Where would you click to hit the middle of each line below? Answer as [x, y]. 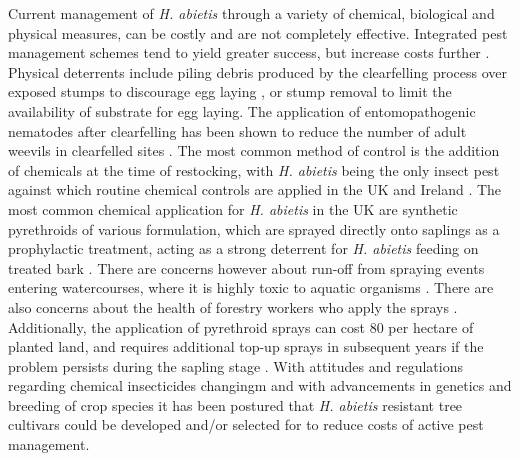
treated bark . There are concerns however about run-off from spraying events [246, 267]
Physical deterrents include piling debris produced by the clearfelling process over [258, 71]
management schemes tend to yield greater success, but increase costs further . [249, 52]
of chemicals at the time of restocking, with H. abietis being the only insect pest [254, 169]
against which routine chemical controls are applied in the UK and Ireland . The [255, 189]
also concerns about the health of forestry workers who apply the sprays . [233, 306]
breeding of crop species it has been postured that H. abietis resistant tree [235, 404]
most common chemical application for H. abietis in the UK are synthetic [233, 208]
